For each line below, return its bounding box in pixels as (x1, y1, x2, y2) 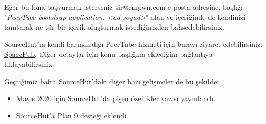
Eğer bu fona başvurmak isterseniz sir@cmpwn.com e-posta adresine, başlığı (4, 2, 243, 12)
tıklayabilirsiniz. (4, 58, 54, 69)
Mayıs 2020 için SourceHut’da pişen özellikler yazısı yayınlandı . (16, 93, 216, 104)
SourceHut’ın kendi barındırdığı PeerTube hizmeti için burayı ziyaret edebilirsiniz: (4, 38, 263, 49)
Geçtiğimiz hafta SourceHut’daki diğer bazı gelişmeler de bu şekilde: (4, 76, 219, 86)
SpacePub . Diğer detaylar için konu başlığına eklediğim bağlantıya (4, 48, 213, 59)
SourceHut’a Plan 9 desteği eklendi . (16, 110, 128, 120)
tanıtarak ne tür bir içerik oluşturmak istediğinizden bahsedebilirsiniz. (4, 21, 224, 32)
